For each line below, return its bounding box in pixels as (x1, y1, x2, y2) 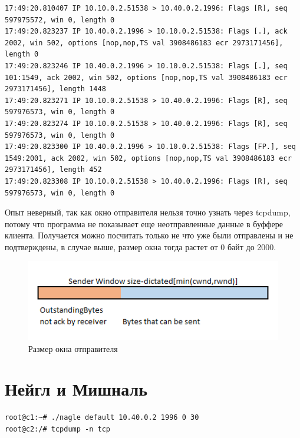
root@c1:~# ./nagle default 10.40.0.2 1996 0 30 (5, 413, 199, 422)
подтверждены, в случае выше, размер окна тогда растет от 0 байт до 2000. (5, 240, 276, 253)
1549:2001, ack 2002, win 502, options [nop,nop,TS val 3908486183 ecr (5, 154, 292, 162)
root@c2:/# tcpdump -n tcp (5, 424, 110, 433)
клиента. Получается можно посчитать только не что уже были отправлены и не (5, 229, 294, 241)
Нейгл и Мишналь (5, 377, 148, 401)
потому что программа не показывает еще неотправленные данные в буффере (5, 217, 283, 230)
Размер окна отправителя (28, 342, 118, 354)
